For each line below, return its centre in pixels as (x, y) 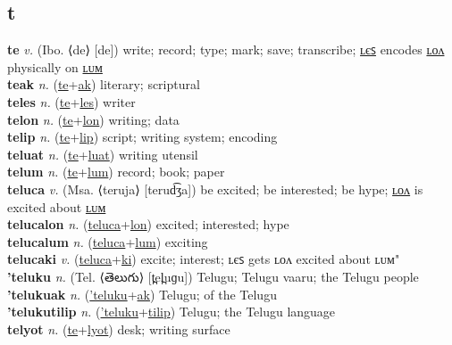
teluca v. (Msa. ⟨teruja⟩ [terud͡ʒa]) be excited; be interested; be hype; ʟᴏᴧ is (215, 189)
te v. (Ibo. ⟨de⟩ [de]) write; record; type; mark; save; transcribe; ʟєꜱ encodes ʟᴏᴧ (226, 49)
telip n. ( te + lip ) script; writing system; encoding (142, 137)
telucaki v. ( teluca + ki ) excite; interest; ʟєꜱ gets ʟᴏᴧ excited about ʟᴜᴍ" (204, 259)
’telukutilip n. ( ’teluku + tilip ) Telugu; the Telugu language (172, 312)
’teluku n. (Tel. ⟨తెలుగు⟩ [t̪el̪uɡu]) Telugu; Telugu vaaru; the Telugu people (213, 276)
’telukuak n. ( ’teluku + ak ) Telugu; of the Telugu (142, 294)
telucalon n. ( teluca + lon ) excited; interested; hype (148, 224)
